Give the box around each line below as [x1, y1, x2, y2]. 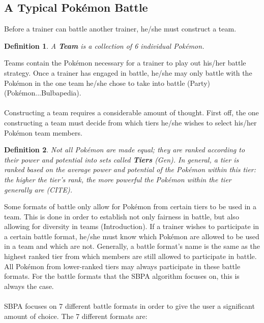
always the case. [4, 280, 54, 291]
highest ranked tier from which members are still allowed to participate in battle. [4, 251, 257, 262]
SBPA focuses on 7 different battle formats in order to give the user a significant [4, 301, 255, 311]
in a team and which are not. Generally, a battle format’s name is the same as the [4, 241, 260, 251]
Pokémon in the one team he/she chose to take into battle [4, 77, 185, 88]
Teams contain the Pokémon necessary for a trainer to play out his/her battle [4, 57, 246, 68]
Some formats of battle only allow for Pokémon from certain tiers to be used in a [4, 201, 257, 212]
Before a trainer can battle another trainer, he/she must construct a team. [4, 23, 237, 34]
